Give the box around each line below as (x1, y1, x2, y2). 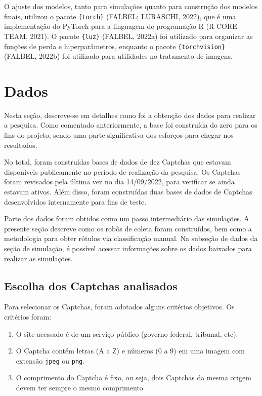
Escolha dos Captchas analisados (4, 278, 178, 293)
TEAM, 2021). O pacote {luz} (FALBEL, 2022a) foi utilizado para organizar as (4, 30, 253, 41)
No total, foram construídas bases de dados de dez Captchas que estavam (4, 156, 231, 167)
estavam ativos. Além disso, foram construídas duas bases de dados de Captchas (4, 186, 252, 197)
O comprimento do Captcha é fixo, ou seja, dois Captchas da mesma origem (16, 372, 251, 383)
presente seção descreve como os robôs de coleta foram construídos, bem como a (4, 223, 252, 233)
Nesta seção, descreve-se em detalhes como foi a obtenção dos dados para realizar (4, 109, 256, 120)
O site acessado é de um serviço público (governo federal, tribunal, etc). (16, 328, 238, 339)
